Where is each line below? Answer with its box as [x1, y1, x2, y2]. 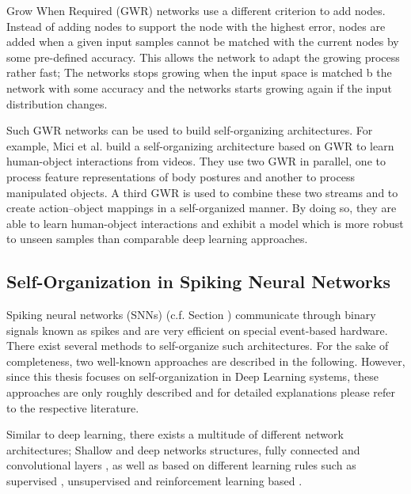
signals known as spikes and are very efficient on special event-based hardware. [6, 321, 388, 338]
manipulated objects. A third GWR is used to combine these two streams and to [6, 184, 398, 200]
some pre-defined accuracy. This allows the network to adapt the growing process [6, 48, 400, 65]
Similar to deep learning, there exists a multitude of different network [6, 426, 344, 443]
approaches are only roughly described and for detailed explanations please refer [6, 384, 396, 401]
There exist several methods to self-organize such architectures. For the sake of [6, 337, 389, 354]
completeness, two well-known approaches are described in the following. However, [6, 352, 405, 369]
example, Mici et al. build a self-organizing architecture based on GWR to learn [6, 137, 394, 154]
